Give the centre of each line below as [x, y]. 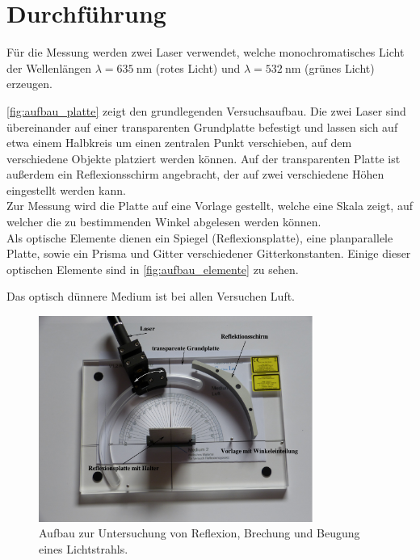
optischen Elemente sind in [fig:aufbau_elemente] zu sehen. [153, 269]
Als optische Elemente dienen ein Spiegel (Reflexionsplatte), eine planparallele [200, 237]
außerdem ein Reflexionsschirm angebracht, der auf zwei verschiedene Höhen [195, 174]
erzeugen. [29, 84]
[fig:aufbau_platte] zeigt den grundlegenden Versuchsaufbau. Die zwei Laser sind [206, 110]
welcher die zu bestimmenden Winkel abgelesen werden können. [164, 222]
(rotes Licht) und [198, 67]
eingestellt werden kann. [66, 189]
